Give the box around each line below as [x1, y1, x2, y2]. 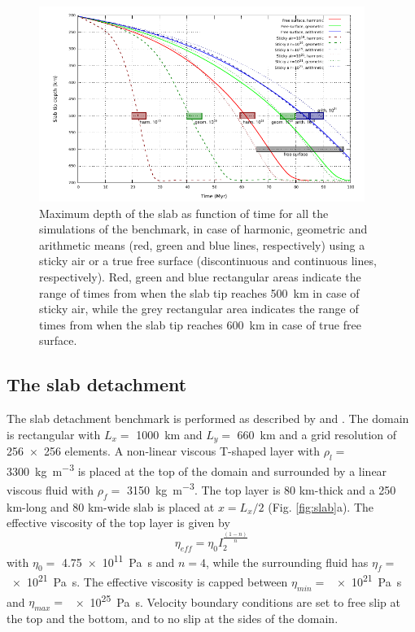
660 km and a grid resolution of [237, 425, 397, 442]
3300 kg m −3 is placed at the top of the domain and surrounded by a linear [7, 460, 387, 479]
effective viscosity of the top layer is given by [7, 514, 230, 531]
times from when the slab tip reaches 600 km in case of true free [39, 316, 361, 333]
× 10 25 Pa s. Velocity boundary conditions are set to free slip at [75, 591, 400, 610]
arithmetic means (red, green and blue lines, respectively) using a [39, 236, 365, 253]
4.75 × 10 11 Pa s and [61, 551, 175, 570]
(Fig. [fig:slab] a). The [268, 498, 373, 515]
